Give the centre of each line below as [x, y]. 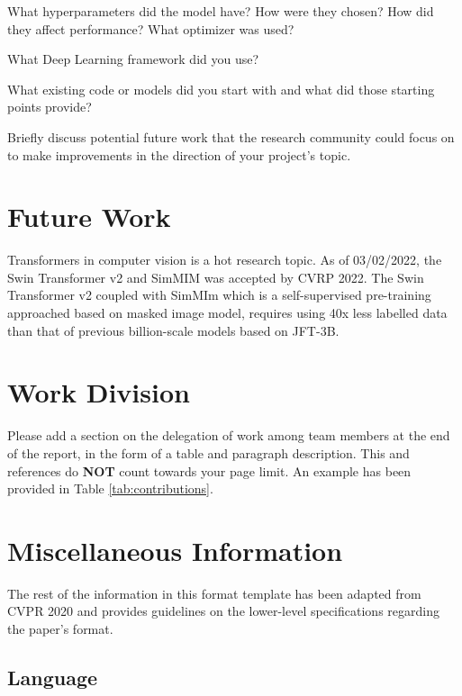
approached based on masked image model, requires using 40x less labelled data [227, 313]
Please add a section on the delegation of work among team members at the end [229, 435]
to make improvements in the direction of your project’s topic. [179, 154]
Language [53, 678]
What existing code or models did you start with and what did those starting [221, 89]
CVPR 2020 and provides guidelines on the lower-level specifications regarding [223, 611]
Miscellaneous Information [175, 550]
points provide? [50, 107]
